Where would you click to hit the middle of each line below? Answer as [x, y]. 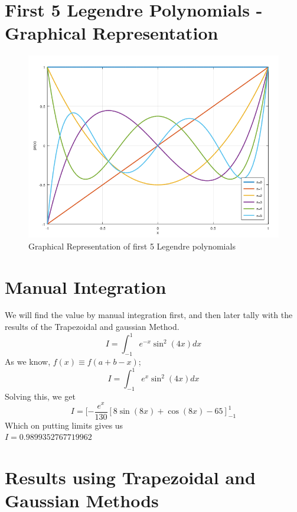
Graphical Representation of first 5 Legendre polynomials [132, 246]
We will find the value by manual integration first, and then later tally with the [149, 315]
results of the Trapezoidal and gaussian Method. [92, 327]
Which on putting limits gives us [64, 425]
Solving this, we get [40, 396]
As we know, [28, 361]
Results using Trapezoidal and [130, 477]
